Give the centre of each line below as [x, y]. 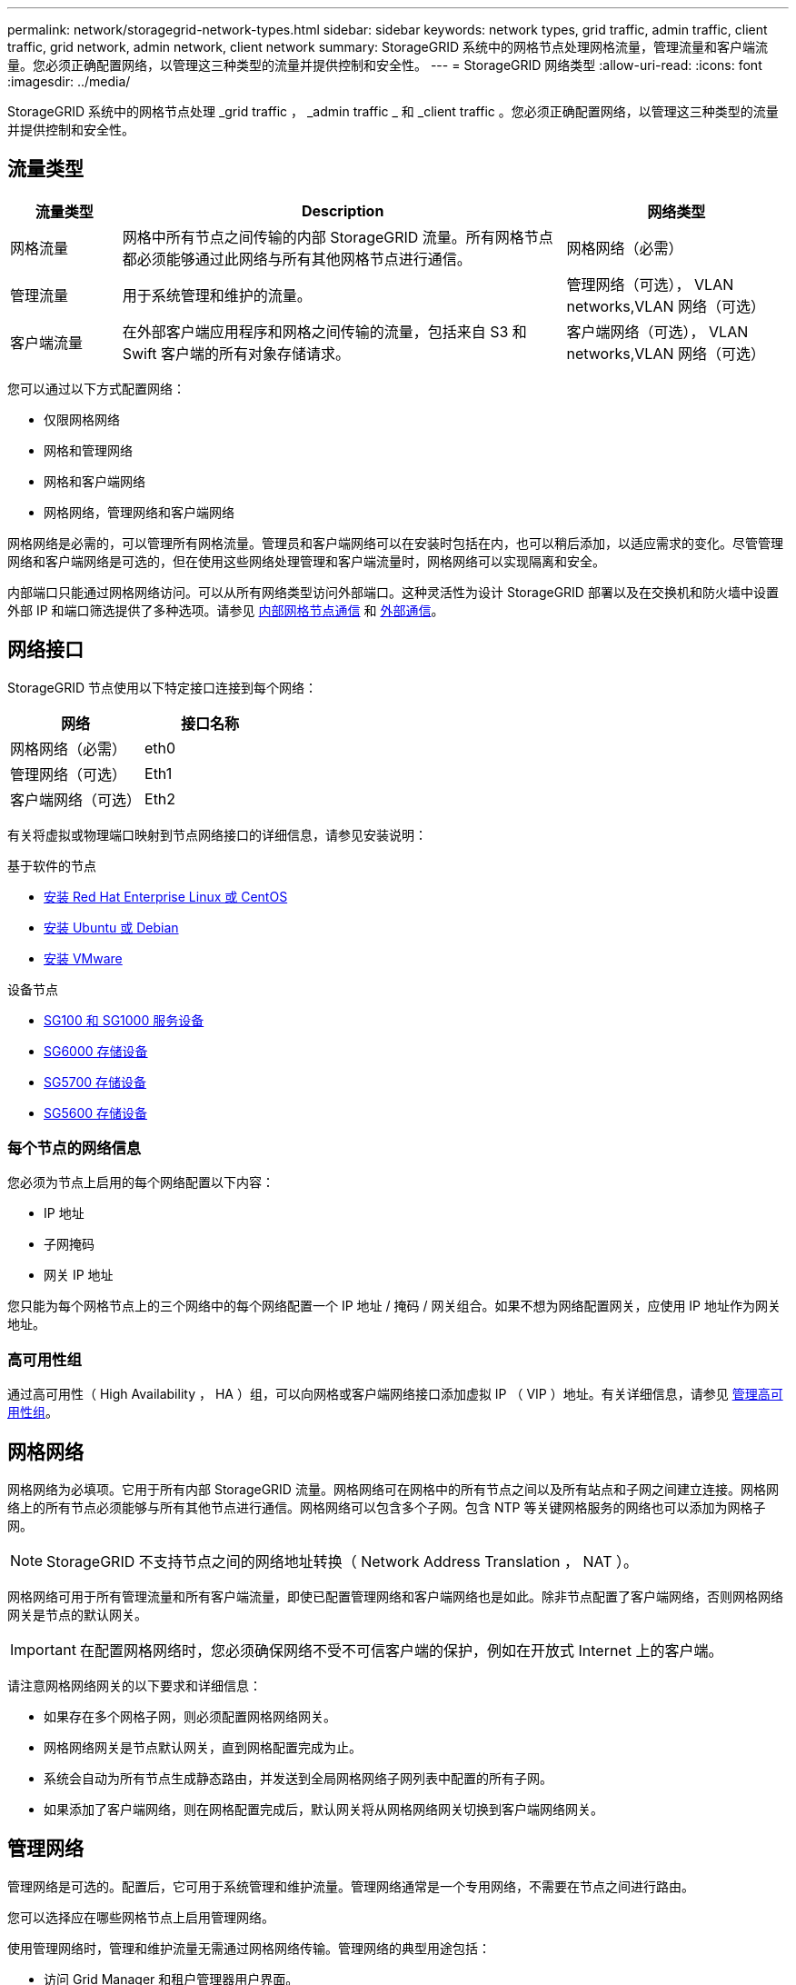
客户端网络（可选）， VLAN [657, 331]
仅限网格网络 [82, 419]
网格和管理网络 [88, 450]
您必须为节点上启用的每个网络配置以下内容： [141, 1182]
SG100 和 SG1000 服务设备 [124, 1020]
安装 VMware [83, 958]
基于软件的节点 [52, 865]
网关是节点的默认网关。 [77, 1615]
